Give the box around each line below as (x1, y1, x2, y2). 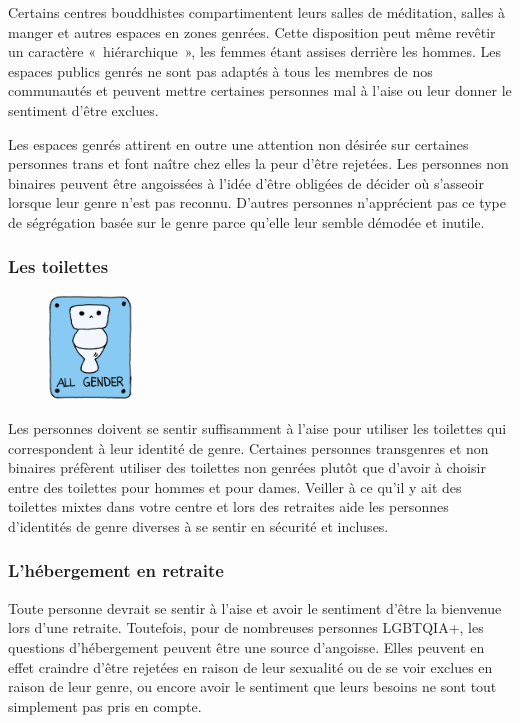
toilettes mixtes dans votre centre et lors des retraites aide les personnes (8, 496, 449, 517)
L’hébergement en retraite (8, 558, 224, 583)
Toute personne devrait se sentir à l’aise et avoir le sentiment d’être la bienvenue (8, 597, 502, 618)
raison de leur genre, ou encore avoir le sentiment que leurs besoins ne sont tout (8, 676, 497, 697)
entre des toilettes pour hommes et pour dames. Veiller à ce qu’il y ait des (8, 476, 462, 497)
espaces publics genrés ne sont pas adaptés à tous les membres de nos (8, 60, 433, 81)
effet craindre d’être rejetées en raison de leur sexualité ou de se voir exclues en (8, 656, 493, 677)
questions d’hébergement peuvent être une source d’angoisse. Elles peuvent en (8, 636, 485, 657)
